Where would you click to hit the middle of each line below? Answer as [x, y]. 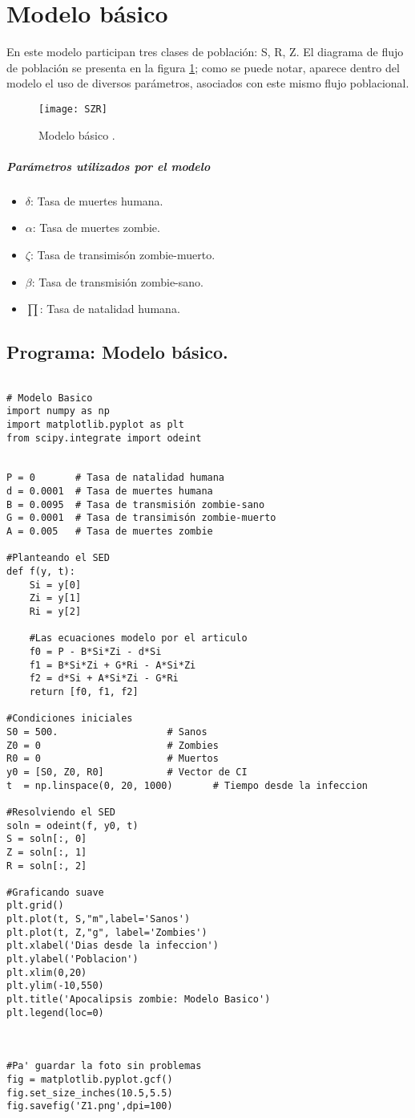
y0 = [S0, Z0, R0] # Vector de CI [127, 772]
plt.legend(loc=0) [55, 1012]
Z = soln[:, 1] [47, 852]
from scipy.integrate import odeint [104, 438]
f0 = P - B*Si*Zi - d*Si [95, 652]
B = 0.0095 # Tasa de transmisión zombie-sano [136, 504]
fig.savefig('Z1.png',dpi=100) [90, 1106]
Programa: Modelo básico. [117, 352]
